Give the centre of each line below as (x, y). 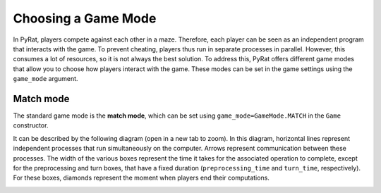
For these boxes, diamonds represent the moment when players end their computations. (141, 178)
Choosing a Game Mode (85, 18)
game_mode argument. (46, 79)
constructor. (31, 125)
